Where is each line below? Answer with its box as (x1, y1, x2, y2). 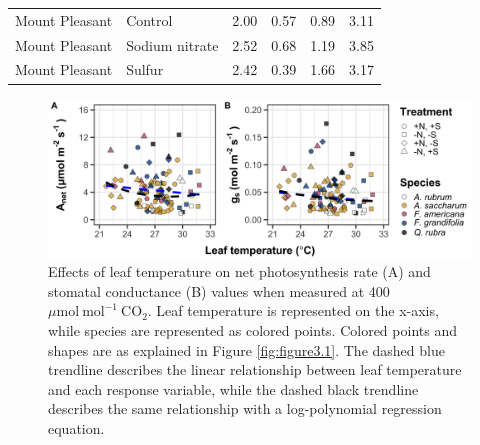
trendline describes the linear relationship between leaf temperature (48, 359, 462, 380)
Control (126, 9, 173, 30)
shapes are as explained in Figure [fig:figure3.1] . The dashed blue (48, 339, 445, 360)
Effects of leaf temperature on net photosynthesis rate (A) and (48, 261, 431, 282)
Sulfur (126, 59, 164, 80)
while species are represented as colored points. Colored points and (48, 319, 457, 340)
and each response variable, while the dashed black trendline (48, 378, 419, 399)
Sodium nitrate (126, 34, 219, 55)
